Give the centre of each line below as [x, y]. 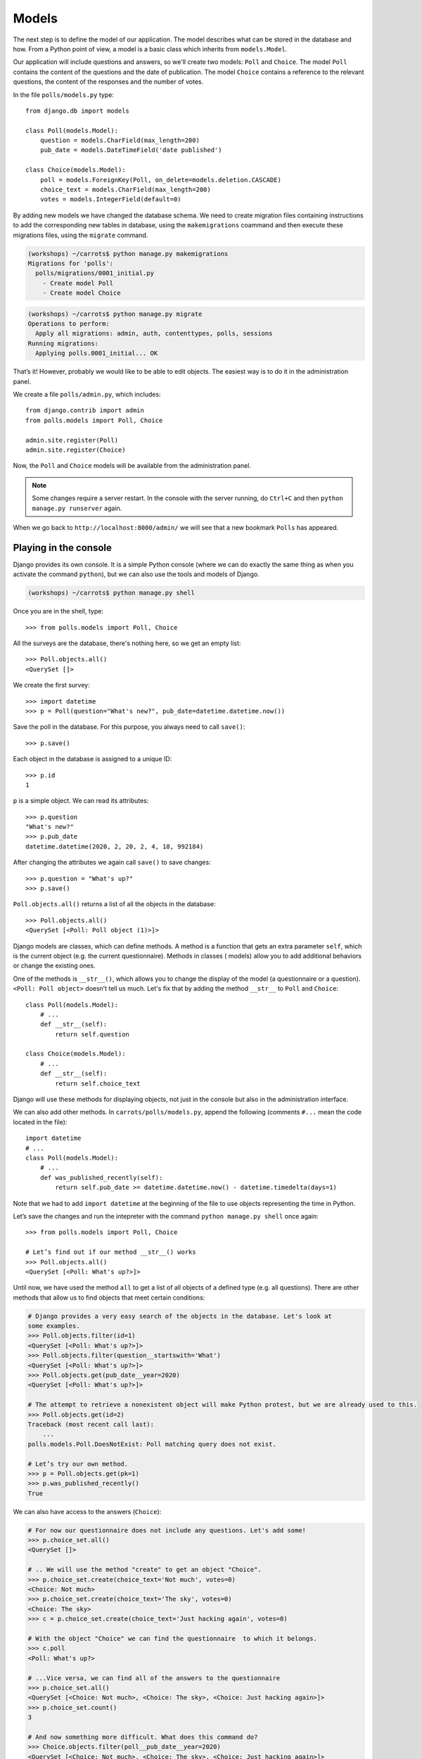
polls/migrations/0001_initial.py [95, 273]
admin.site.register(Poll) [72, 440]
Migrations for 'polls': [71, 263]
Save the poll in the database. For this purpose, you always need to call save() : [129, 727]
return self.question [92, 1034]
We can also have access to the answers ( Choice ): [87, 1511]
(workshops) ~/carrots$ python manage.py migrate [115, 314]
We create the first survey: [52, 685]
